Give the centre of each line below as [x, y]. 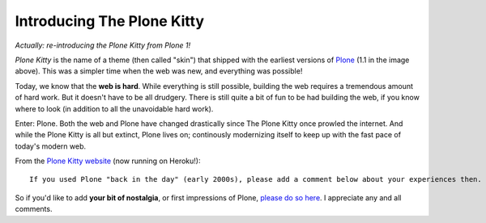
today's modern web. [51, 146]
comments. [34, 209]
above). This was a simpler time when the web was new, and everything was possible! [159, 71]
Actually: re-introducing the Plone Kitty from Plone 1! [102, 45]
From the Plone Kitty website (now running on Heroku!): [108, 161]
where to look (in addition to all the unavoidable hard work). [114, 108]
